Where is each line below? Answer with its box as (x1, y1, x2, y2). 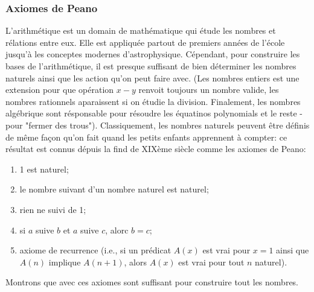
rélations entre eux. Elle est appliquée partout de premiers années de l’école (5, 36, 285, 48)
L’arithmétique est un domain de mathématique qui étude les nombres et (5, 24, 276, 37)
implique (48, 255, 81, 268)
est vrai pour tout (178, 255, 245, 268)
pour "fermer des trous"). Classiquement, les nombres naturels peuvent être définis (5, 118, 310, 131)
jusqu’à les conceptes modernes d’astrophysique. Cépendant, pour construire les (5, 48, 300, 60)
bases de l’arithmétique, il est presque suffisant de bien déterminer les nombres (5, 60, 296, 72)
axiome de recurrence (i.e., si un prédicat (19, 244, 171, 256)
